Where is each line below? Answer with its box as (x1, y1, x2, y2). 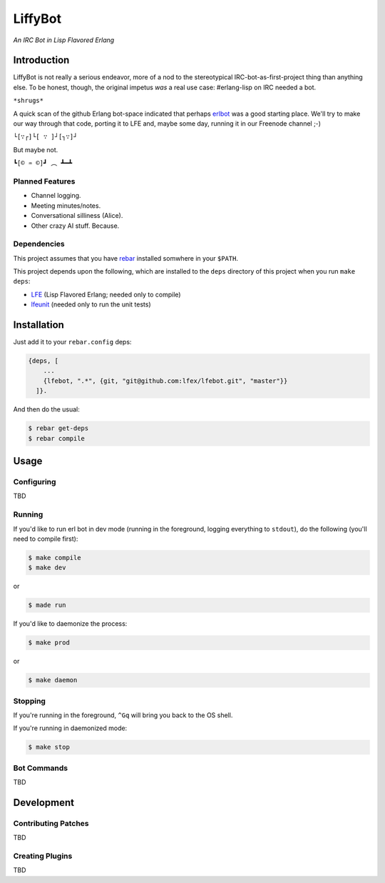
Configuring (13, 477, 56, 487)
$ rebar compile (28, 434, 86, 442)
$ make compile (28, 554, 81, 562)
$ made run (28, 601, 66, 609)
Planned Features (13, 176, 76, 186)
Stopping (13, 696, 46, 706)
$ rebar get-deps (28, 424, 89, 432)
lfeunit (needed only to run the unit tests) (31, 300, 151, 309)
